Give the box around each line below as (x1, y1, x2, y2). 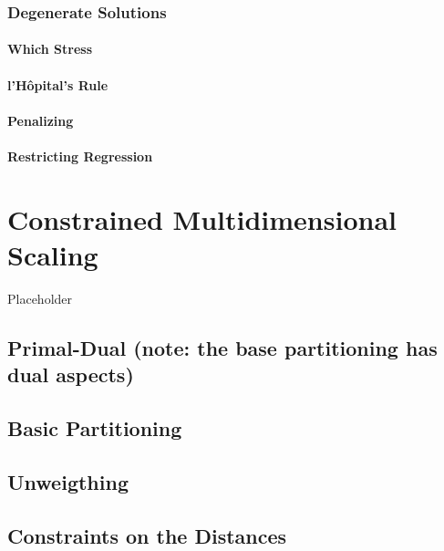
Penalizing (7, 110, 74, 130)
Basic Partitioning (7, 414, 182, 442)
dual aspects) (7, 360, 134, 389)
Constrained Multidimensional (7, 200, 397, 237)
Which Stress (7, 39, 93, 58)
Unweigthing (7, 467, 129, 495)
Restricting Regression (7, 147, 153, 165)
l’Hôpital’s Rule (7, 75, 108, 94)
